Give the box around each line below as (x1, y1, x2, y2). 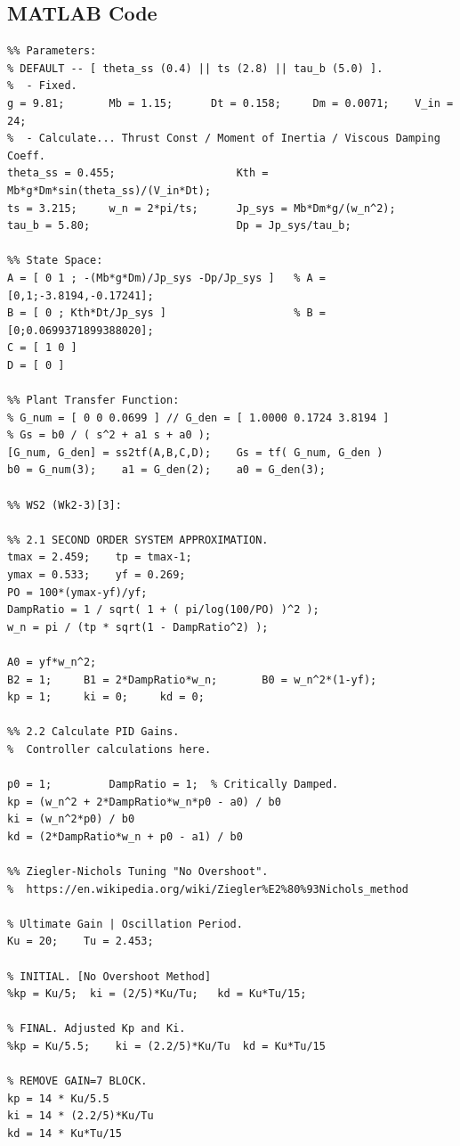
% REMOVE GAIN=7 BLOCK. (7, 1075, 148, 1088)
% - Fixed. (7, 79, 77, 93)
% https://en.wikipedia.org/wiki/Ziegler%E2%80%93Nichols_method (7, 882, 409, 896)
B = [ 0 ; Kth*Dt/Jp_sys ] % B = (7, 307, 326, 320)
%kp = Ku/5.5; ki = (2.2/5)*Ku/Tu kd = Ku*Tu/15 (7, 1040, 326, 1053)
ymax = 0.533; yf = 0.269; (7, 569, 186, 582)
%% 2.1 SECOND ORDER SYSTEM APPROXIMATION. (7, 533, 269, 546)
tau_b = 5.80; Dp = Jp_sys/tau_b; (7, 219, 351, 233)
